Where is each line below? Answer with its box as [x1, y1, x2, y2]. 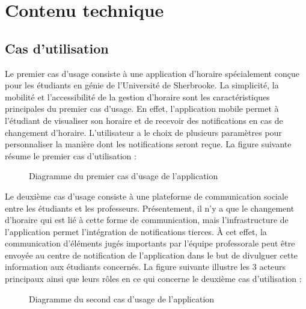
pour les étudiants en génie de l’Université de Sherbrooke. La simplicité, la [5, 79, 279, 91]
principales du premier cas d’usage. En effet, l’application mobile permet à [5, 102, 279, 115]
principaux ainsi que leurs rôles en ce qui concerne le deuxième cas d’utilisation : [5, 272, 302, 285]
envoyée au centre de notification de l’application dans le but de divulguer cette [5, 248, 298, 261]
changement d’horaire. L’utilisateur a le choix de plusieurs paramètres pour [5, 126, 282, 138]
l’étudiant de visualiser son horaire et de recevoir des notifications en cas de [5, 114, 283, 126]
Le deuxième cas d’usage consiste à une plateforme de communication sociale [5, 189, 289, 202]
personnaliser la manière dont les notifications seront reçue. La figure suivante [5, 138, 292, 150]
